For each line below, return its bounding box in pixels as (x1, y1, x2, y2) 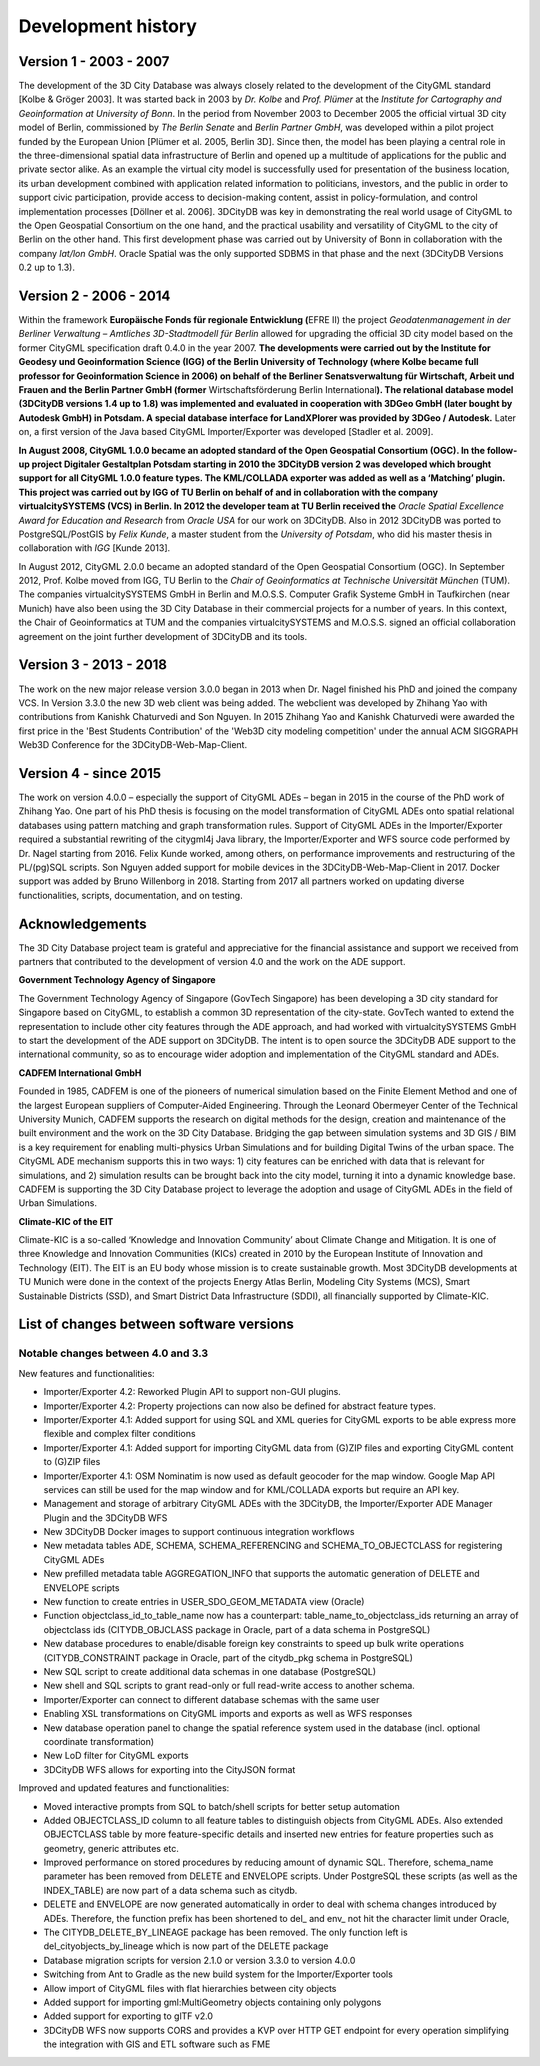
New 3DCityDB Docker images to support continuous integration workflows (43, 1526, 355, 1538)
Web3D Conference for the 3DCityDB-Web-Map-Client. (18, 739, 248, 751)
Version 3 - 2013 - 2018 (18, 656, 168, 674)
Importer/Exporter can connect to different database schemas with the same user (43, 1693, 380, 1705)
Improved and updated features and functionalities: (18, 1782, 230, 1794)
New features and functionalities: (18, 1367, 155, 1379)
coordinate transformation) (43, 1735, 155, 1747)
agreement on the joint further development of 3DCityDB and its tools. (18, 630, 308, 642)
